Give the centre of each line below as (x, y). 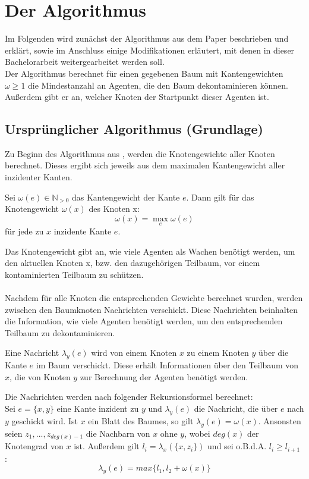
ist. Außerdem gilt (107, 446)
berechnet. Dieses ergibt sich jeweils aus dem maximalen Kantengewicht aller (145, 165)
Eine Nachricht (32, 353)
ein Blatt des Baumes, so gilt (141, 420)
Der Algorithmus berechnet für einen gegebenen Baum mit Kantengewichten (144, 73)
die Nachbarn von (118, 433)
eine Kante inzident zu (98, 408)
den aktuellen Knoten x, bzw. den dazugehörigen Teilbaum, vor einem (133, 263)
